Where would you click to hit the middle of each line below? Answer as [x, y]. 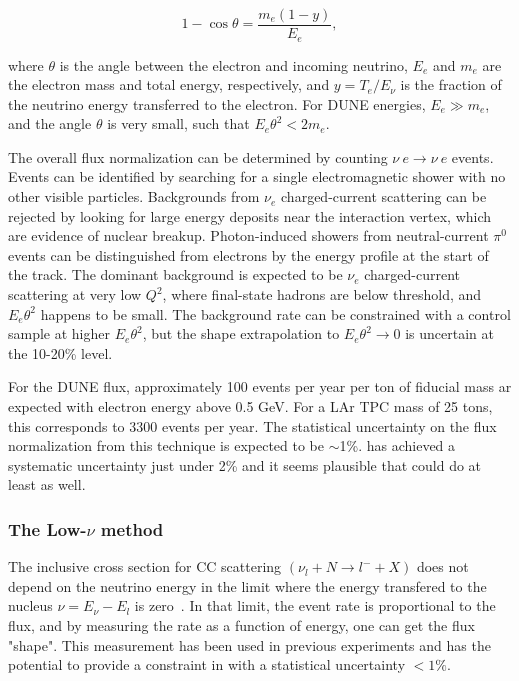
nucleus [30, 605]
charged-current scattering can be [384, 196]
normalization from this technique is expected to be [166, 445]
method [132, 528]
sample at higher [59, 333]
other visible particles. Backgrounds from [134, 196]
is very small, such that [178, 123]
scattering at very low [75, 294]
